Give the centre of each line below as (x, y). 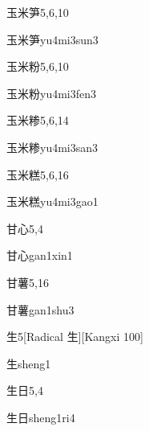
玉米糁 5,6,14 (38, 120)
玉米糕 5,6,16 (38, 174)
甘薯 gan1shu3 (40, 309)
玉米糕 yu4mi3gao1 (52, 201)
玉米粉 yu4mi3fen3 (52, 93)
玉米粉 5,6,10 (38, 66)
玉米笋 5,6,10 (38, 12)
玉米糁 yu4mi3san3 (52, 147)
